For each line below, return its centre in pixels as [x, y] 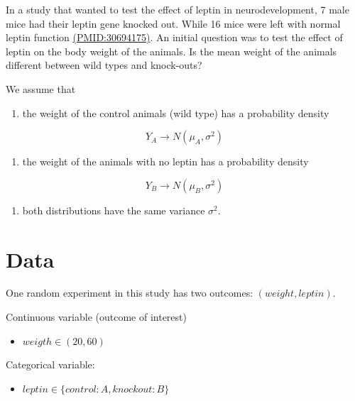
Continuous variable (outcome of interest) [96, 317]
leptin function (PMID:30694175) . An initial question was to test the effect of [174, 37]
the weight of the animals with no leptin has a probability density [165, 161]
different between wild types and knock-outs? [104, 65]
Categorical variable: [50, 364]
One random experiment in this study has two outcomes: [130, 293]
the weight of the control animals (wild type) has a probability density [176, 112]
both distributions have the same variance [114, 210]
